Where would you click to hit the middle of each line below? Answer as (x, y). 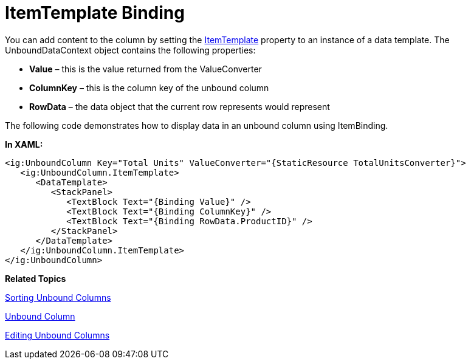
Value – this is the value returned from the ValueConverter (146, 69)
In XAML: (24, 144)
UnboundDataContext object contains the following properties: (130, 50)
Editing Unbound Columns (57, 335)
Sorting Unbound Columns (58, 297)
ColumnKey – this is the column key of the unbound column (149, 88)
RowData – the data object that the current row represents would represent (180, 106)
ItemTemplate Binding (95, 13)
